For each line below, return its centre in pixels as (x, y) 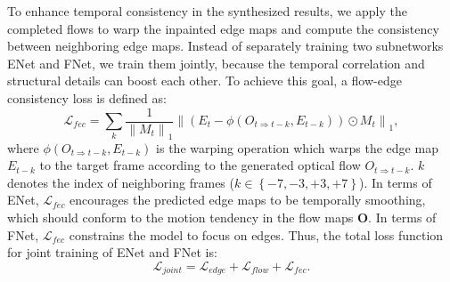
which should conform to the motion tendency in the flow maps (180, 218)
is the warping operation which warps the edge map (297, 147)
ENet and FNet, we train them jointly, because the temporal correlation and (216, 63)
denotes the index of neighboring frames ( (121, 182)
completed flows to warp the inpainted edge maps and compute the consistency (223, 28)
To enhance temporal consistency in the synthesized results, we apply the (207, 11)
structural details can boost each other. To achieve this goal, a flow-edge (205, 81)
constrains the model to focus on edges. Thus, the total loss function (256, 234)
